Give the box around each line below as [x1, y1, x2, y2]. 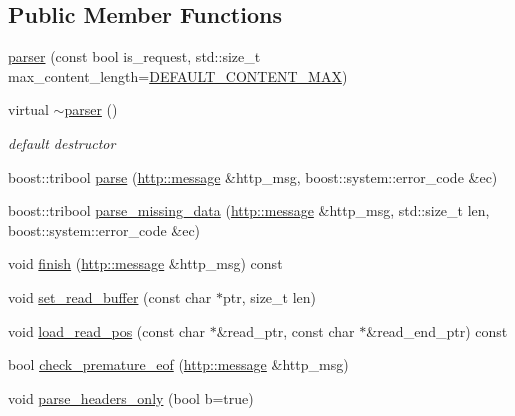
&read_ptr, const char [216, 320, 355, 341]
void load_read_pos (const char [8, 320, 206, 341]
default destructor [8, 132, 116, 153]
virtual [8, 99, 49, 120]
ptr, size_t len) [222, 286, 317, 307]
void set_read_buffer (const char [8, 286, 212, 307]
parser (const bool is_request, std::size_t [8, 46, 261, 67]
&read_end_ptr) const [366, 320, 508, 341]
